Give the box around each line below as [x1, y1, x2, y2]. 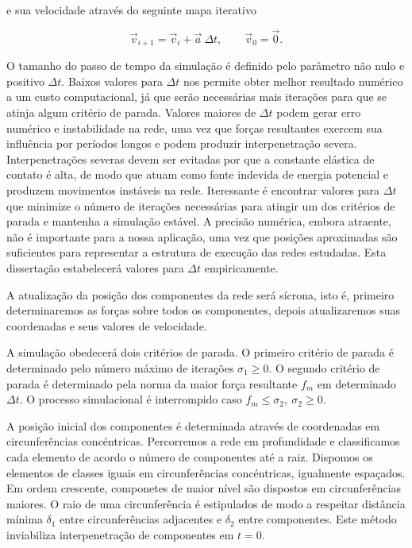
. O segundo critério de [268, 359, 380, 376]
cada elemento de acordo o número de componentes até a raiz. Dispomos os [6, 448, 373, 465]
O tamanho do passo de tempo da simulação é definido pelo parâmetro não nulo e [6, 57, 405, 74]
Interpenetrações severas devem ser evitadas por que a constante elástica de [6, 150, 375, 167]
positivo [6, 72, 44, 89]
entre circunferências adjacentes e [60, 511, 222, 527]
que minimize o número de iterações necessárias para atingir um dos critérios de [6, 197, 395, 214]
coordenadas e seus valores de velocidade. [6, 317, 207, 334]
